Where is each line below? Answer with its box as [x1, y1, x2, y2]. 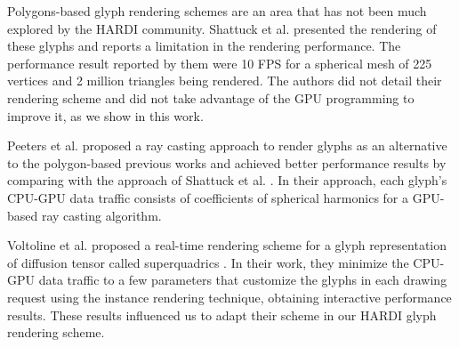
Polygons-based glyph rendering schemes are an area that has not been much [7, 2, 427, 20]
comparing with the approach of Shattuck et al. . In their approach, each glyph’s [7, 171, 447, 190]
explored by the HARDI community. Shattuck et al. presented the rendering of [7, 19, 437, 37]
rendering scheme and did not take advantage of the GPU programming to [7, 88, 415, 107]
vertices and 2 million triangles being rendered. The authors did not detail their [7, 71, 442, 90]
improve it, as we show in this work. [7, 106, 204, 125]
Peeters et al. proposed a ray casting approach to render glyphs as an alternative [7, 136, 447, 155]
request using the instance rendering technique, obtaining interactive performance [7, 287, 452, 306]
